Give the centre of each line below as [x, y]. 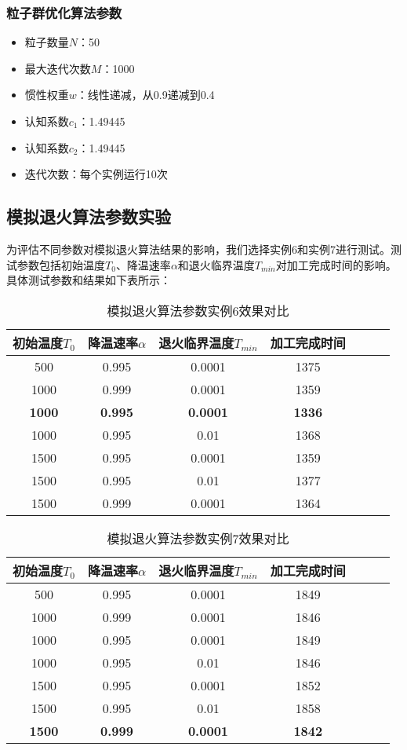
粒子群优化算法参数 [64, 12]
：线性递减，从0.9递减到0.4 [145, 95]
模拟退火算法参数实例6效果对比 [198, 310]
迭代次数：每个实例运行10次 [96, 174]
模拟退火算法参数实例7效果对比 [198, 538]
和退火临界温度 [216, 264]
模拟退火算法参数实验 [89, 216]
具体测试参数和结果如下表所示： [89, 280]
